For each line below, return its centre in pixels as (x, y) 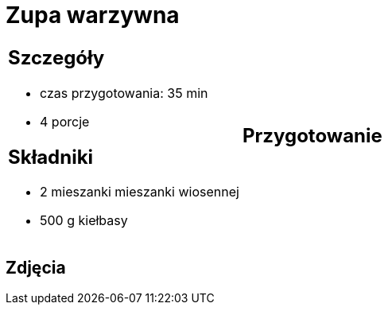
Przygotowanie (312, 136)
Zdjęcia (36, 267)
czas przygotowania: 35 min (124, 93)
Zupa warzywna (93, 15)
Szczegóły (56, 57)
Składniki (51, 157)
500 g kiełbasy (84, 221)
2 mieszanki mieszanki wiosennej (140, 192)
